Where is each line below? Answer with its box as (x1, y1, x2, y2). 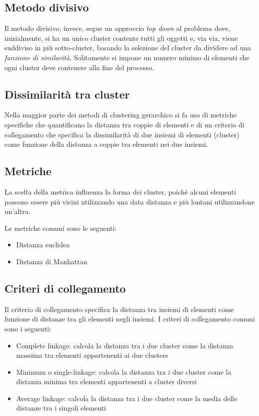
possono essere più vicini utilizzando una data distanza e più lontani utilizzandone (4, 196, 255, 207)
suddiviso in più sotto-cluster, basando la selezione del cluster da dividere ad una (4, 42, 252, 53)
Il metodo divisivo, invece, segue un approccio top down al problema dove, (4, 23, 230, 33)
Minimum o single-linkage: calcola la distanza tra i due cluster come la (16, 366, 232, 377)
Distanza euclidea (16, 239, 70, 250)
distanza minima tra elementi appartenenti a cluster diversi (16, 376, 197, 387)
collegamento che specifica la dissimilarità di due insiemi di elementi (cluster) (4, 129, 240, 139)
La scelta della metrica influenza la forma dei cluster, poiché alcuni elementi (4, 186, 236, 197)
